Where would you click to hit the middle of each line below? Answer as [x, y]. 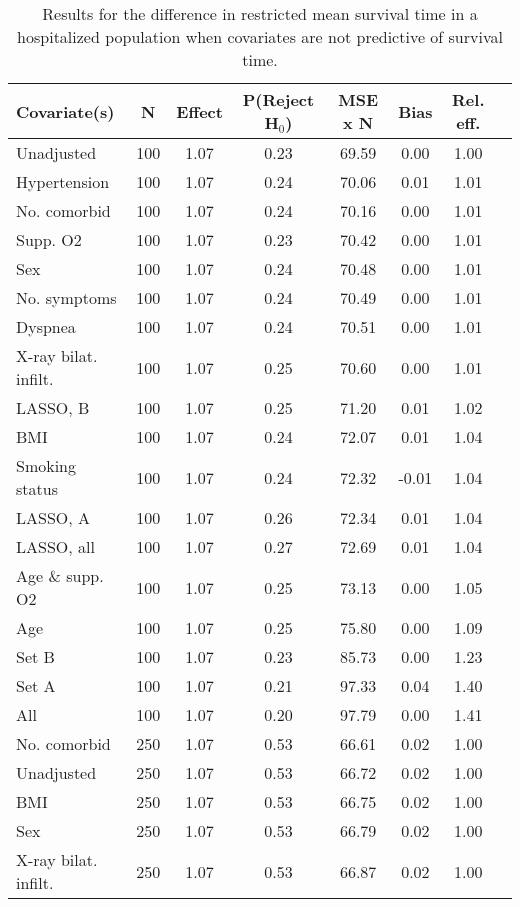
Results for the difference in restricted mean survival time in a [260, 13]
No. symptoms [66, 297]
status [37, 488]
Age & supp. [60, 575]
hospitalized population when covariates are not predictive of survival [260, 36]
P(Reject [278, 99]
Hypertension [63, 181]
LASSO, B [53, 407]
